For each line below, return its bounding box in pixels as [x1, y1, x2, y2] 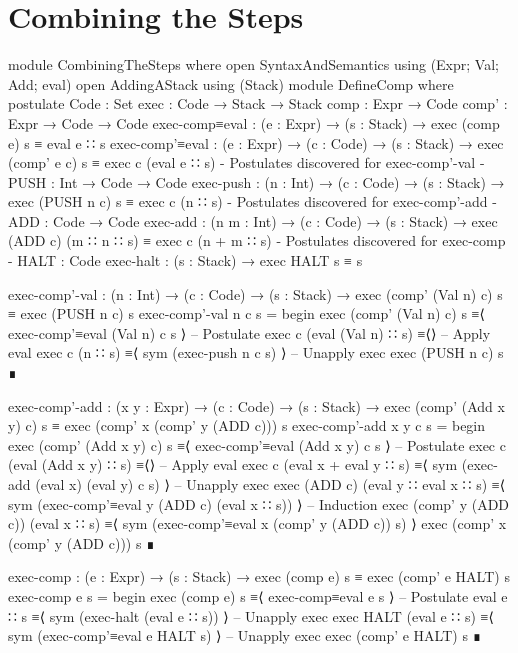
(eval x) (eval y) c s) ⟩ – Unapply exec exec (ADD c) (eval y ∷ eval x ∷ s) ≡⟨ [35, 474, 506, 494]
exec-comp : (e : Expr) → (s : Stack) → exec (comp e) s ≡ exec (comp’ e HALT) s [8, 566, 510, 587]
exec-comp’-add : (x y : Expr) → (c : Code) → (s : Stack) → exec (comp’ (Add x [8, 395, 505, 416]
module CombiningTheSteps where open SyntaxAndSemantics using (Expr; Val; [8, 54, 499, 75]
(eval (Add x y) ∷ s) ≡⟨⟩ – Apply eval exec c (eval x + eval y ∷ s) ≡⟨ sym [8, 454, 458, 475]
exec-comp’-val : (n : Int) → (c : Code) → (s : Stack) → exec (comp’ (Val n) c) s [8, 283, 503, 304]
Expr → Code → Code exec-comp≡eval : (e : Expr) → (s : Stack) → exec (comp [8, 112, 500, 133]
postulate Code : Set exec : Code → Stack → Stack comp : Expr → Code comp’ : [8, 93, 508, 114]
